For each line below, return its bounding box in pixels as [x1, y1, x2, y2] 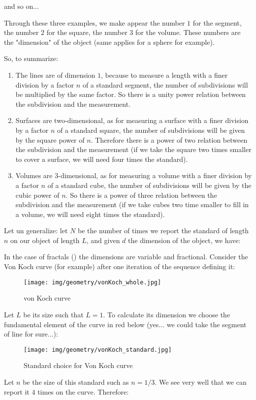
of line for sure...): [4, 329, 58, 339]
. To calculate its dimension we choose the [103, 309, 230, 319]
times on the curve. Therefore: [37, 386, 129, 397]
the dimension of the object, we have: [128, 235, 241, 245]
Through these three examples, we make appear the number [4, 17, 185, 28]
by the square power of [15, 134, 85, 145]
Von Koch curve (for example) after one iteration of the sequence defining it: [4, 261, 235, 272]
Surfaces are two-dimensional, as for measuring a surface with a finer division [15, 115, 249, 125]
